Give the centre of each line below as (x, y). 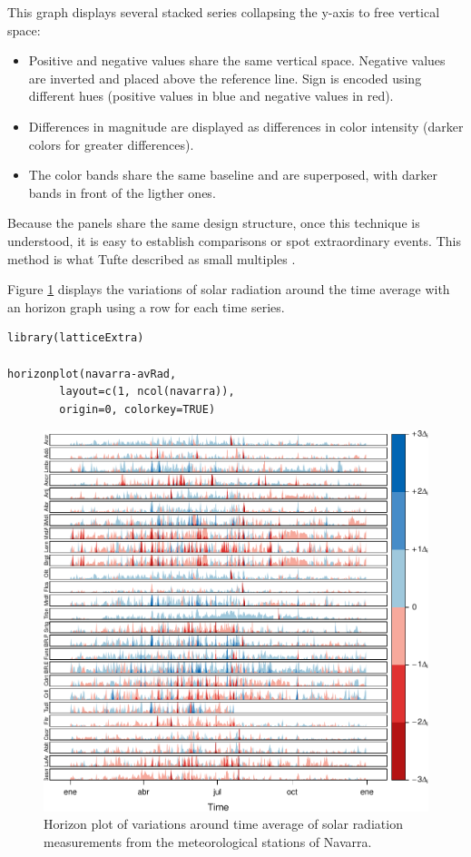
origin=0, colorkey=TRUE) (137, 409)
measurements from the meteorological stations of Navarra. (208, 841)
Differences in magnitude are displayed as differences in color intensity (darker (246, 126)
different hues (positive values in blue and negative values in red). (211, 96)
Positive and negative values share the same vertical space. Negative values (237, 60)
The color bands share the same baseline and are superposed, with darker (233, 175)
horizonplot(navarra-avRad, (92, 374)
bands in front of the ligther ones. (122, 192)
